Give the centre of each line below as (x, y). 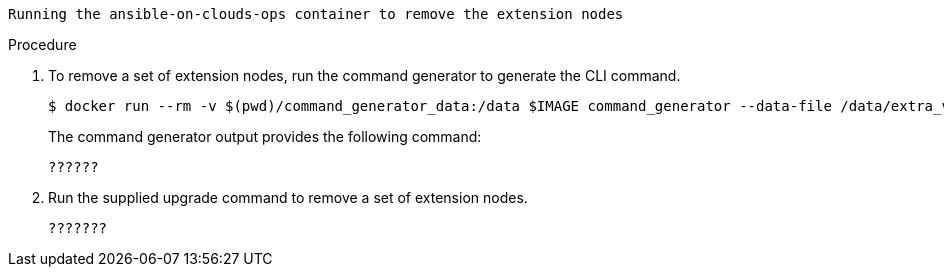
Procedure (42, 44)
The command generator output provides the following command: (265, 136)
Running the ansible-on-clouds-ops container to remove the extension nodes (316, 14)
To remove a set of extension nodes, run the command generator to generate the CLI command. (364, 75)
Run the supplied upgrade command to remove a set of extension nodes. (288, 197)
